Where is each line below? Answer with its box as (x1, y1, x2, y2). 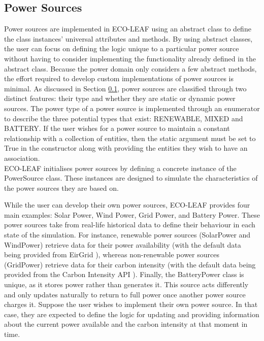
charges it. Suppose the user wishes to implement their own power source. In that (4, 299, 258, 310)
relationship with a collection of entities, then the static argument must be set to (4, 132, 256, 143)
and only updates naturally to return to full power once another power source (4, 289, 246, 299)
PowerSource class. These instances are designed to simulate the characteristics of (4, 173, 258, 183)
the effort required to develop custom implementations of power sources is (4, 73, 234, 84)
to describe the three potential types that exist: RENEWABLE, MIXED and (4, 113, 243, 123)
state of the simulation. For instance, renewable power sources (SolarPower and (4, 229, 251, 240)
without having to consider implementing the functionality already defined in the (4, 53, 256, 63)
